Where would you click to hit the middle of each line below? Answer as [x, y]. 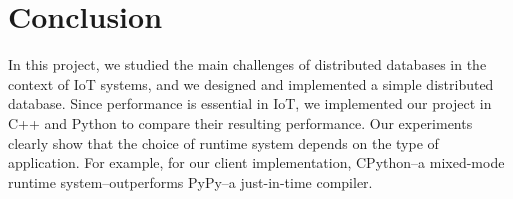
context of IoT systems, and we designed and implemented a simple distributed [251, 83]
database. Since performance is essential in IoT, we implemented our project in [250, 103]
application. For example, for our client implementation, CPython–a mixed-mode [256, 162]
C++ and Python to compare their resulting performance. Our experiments [240, 122]
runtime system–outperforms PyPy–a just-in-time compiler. [190, 181]
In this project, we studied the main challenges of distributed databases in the [247, 64]
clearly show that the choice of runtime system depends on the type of [223, 142]
